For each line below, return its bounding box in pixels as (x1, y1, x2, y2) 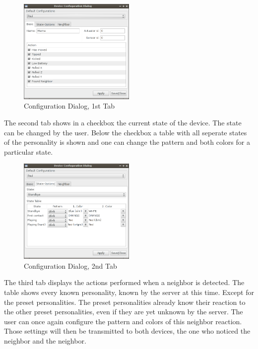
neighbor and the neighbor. (4, 335, 86, 346)
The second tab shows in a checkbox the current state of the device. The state (4, 117, 242, 128)
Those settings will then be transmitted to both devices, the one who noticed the (4, 326, 251, 336)
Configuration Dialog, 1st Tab (24, 101, 115, 111)
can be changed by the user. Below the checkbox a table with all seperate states (4, 127, 247, 137)
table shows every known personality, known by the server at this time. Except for (4, 287, 254, 297)
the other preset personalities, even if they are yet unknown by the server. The (4, 306, 243, 317)
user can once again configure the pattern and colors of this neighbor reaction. (4, 316, 242, 326)
